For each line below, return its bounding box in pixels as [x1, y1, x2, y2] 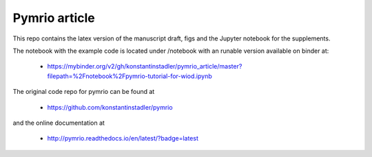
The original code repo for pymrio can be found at [12, 88, 155, 96]
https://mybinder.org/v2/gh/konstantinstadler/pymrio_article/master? [47, 62, 242, 71]
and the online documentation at [12, 119, 105, 127]
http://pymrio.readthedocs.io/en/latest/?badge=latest [47, 134, 199, 143]
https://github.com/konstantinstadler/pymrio [47, 103, 173, 111]
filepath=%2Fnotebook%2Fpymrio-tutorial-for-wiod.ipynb [47, 72, 213, 80]
